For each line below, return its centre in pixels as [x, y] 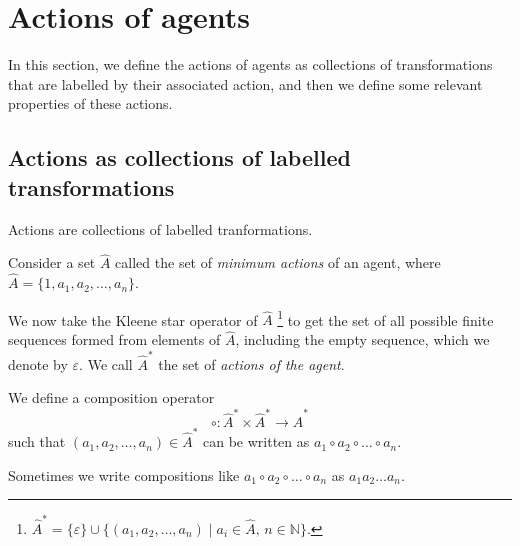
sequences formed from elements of [114, 339]
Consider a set [52, 262]
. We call [106, 363]
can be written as [256, 441]
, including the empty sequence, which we [362, 339]
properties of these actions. [90, 103]
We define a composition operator [111, 397]
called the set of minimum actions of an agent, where [278, 262]
